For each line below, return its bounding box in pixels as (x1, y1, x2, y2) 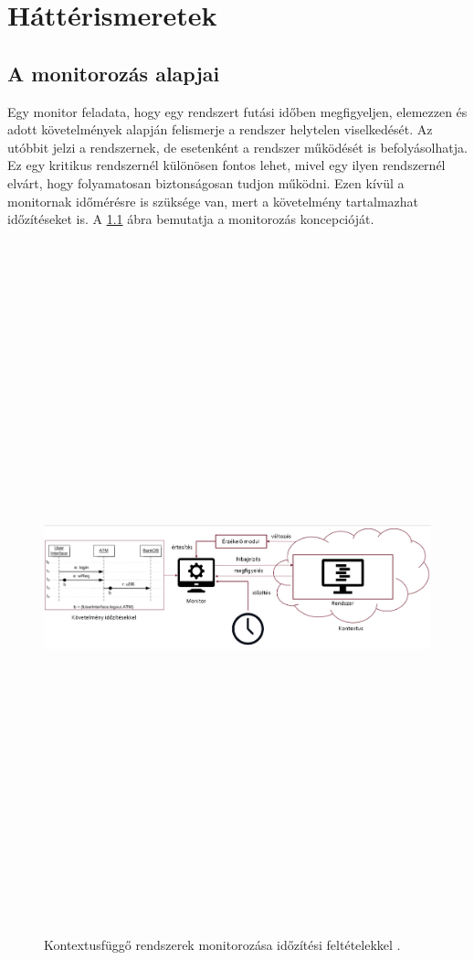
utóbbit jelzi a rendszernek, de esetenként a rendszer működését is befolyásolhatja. (7, 137, 468, 156)
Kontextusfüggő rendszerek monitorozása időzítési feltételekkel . (44, 935, 401, 955)
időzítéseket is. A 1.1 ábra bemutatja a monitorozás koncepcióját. (7, 209, 374, 229)
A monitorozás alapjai (7, 59, 220, 87)
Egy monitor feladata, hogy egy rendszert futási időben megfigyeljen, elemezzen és (7, 101, 468, 121)
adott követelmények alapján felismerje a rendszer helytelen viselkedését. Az (7, 120, 433, 139)
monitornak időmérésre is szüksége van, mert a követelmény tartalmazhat (7, 191, 419, 210)
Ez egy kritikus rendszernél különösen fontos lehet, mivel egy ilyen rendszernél (7, 155, 446, 175)
